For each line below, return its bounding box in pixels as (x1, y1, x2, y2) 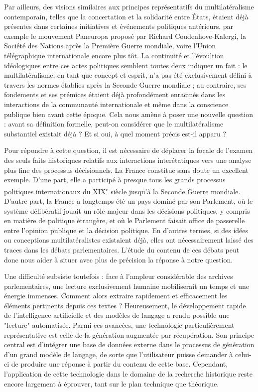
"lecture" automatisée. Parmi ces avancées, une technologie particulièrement (4, 320, 235, 330)
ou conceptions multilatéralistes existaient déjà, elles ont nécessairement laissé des (4, 235, 254, 245)
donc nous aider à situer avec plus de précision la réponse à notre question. (4, 254, 233, 264)
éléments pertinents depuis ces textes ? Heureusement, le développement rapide (4, 300, 246, 310)
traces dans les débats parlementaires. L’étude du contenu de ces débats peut (4, 244, 240, 255)
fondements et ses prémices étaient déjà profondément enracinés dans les (4, 89, 225, 100)
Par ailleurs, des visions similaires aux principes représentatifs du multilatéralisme (4, 1, 254, 11)
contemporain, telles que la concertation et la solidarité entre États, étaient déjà (4, 11, 249, 21)
